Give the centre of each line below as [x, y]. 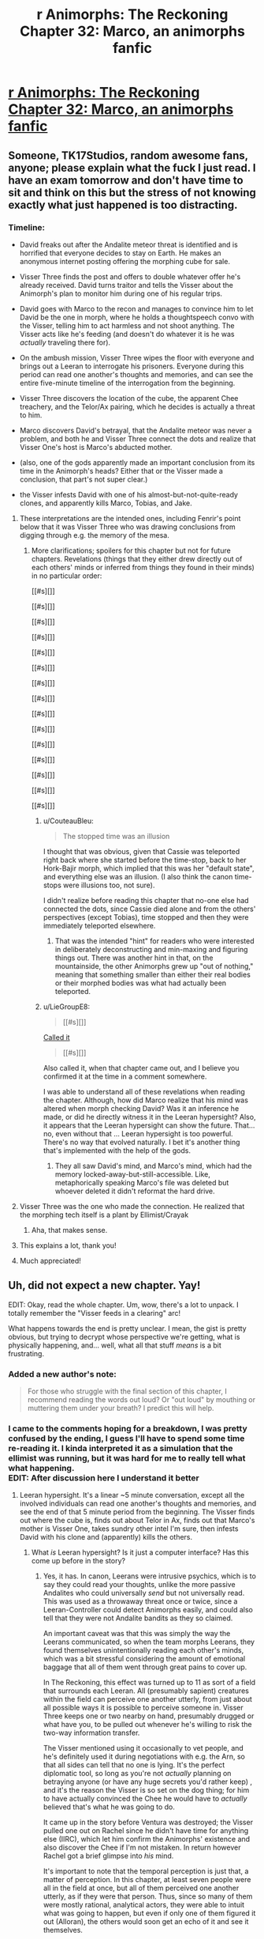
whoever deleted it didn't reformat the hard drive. [135, 1191]
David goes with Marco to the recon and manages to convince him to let [136, 308]
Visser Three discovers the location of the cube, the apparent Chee [129, 398]
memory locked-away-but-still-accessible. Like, [132, 1174]
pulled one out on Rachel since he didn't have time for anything [146, 1831]
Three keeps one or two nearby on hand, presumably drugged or [149, 1716]
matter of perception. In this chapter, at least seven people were [147, 1880]
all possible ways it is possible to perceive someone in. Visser [143, 1708]
